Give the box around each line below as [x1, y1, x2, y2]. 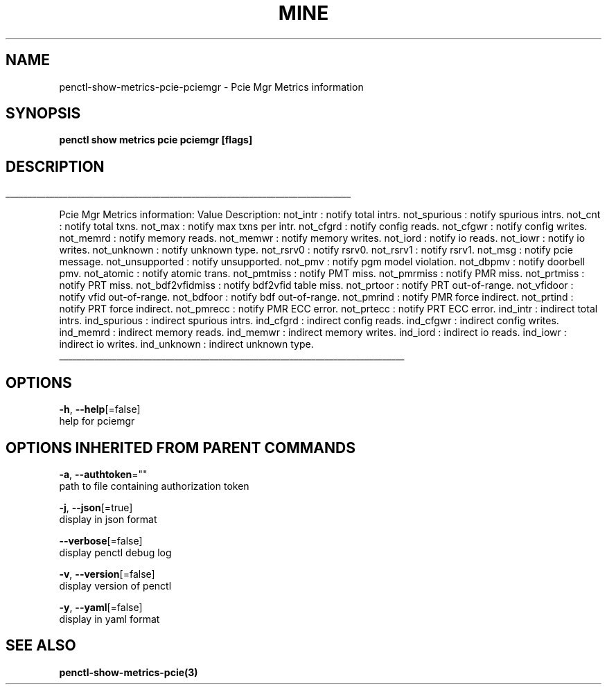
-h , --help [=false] [59, 403, 141, 416]
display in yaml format [59, 612, 160, 625]
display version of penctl [59, 579, 172, 592]
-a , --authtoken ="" [59, 468, 148, 480]
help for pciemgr [59, 415, 135, 427]
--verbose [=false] [59, 534, 143, 547]
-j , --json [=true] [59, 501, 133, 513]
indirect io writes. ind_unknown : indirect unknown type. [59, 338, 314, 351]
